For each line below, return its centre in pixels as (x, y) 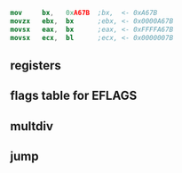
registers (36, 66)
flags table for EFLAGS (74, 96)
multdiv (32, 126)
